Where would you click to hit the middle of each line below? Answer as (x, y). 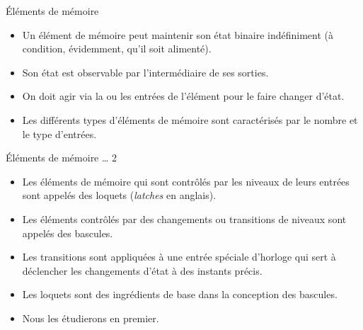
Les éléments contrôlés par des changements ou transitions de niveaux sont (184, 218)
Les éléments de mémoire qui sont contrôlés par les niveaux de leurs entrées (186, 181)
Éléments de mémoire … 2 (62, 158)
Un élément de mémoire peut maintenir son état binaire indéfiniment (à (178, 34)
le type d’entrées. (59, 133)
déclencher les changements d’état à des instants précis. (142, 270)
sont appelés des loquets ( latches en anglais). (119, 195)
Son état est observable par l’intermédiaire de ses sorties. (145, 72)
